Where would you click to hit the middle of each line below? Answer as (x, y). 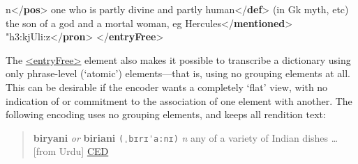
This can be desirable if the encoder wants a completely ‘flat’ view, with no (167, 87)
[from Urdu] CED (71, 151)
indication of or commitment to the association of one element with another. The (179, 100)
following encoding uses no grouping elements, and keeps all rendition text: (166, 114)
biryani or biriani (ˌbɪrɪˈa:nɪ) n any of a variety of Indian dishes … (186, 137)
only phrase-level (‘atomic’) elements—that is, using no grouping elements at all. (178, 73)
